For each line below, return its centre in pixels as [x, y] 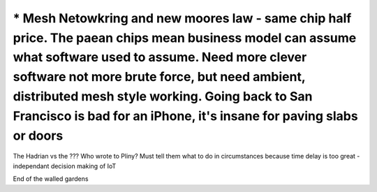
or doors [38, 135]
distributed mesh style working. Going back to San [163, 96]
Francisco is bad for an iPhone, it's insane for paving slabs [186, 116]
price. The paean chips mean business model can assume [185, 38]
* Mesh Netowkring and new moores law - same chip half [182, 18]
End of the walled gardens [51, 179]
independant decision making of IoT [65, 166]
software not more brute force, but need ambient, [159, 77]
